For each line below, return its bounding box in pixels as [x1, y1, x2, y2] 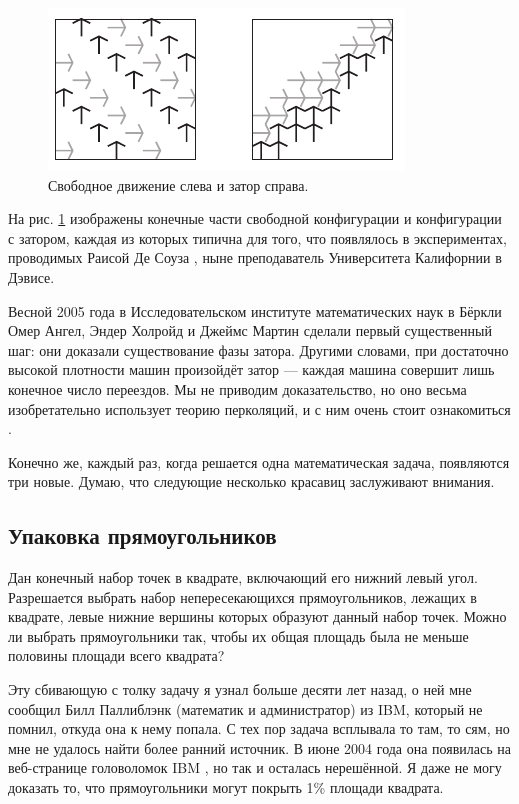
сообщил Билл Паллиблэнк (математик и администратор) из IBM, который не [8, 698, 483, 719]
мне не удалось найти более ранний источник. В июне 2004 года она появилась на [8, 737, 512, 758]
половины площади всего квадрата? [8, 645, 225, 666]
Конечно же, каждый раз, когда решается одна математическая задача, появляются [8, 451, 510, 472]
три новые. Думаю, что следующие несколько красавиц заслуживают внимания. [8, 471, 495, 492]
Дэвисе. [8, 266, 55, 287]
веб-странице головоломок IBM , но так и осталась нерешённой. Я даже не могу [8, 757, 502, 778]
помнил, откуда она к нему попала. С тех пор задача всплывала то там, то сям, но [8, 718, 510, 739]
